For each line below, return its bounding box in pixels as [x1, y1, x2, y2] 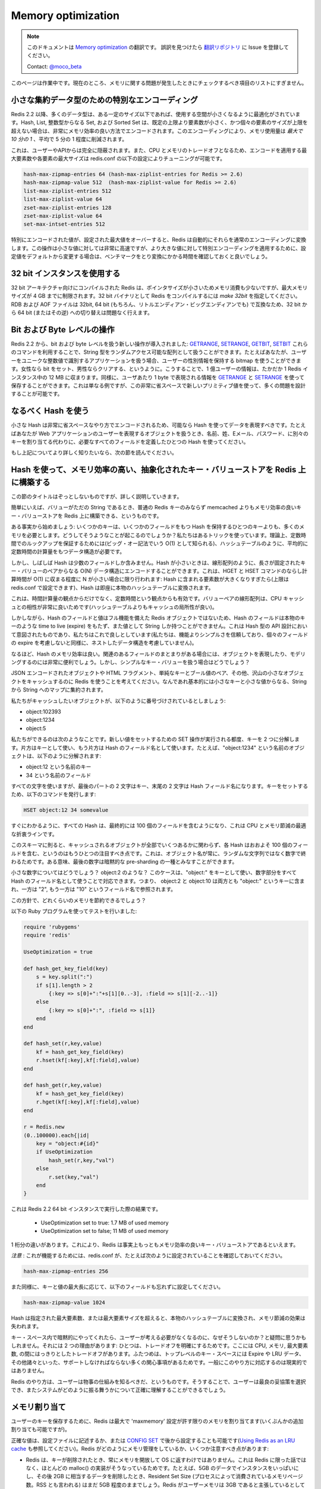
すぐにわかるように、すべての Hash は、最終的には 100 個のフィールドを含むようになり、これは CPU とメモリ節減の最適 [11, 822, 306, 829]
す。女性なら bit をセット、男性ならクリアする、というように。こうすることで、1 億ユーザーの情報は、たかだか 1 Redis [11, 365, 301, 372]
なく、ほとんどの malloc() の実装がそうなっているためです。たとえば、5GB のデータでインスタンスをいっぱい [26, 1464, 294, 1471]
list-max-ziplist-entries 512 [23, 188, 112, 194]
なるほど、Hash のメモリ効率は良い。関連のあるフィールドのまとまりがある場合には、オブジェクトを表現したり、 [11, 650, 291, 658]
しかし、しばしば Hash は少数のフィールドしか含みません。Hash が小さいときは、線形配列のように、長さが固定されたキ [11, 559, 306, 566]
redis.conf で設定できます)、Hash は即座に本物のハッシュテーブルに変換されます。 [11, 584, 214, 591]
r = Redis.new [23, 1123, 65, 1130]
